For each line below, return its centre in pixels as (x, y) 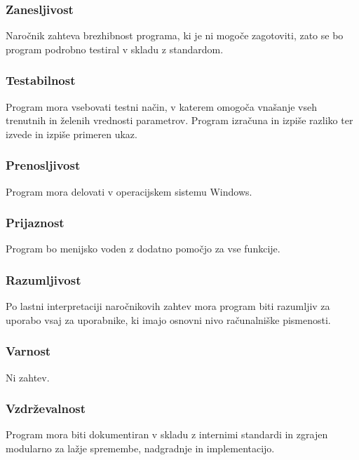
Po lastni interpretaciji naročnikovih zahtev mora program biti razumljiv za (168, 306)
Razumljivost (43, 279)
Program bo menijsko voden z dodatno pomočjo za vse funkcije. (143, 249)
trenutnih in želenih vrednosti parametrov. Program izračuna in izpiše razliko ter (179, 120)
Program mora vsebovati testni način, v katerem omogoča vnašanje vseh (161, 106)
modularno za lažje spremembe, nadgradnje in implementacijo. (140, 448)
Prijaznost (35, 223)
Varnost (28, 351)
